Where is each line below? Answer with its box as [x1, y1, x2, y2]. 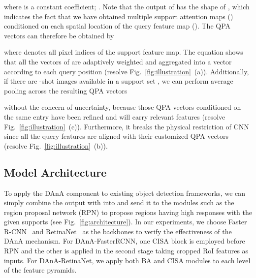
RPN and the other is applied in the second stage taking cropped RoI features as [4, 246, 249, 256]
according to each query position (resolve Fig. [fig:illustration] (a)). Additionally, [4, 66, 249, 76]
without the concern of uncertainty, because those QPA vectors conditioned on [4, 102, 241, 112]
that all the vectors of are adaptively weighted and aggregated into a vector [4, 56, 232, 66]
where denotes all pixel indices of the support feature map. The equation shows [4, 47, 243, 57]
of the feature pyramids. [4, 265, 77, 275]
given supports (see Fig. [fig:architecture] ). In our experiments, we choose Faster [4, 216, 247, 227]
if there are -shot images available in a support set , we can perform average [4, 76, 233, 86]
